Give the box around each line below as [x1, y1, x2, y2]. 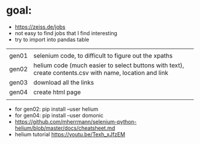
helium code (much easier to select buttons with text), [33, 61, 185, 69]
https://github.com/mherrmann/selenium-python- [14, 118, 137, 125]
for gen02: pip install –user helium [14, 105, 99, 112]
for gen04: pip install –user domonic [14, 111, 104, 119]
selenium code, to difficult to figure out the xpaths [33, 51, 173, 60]
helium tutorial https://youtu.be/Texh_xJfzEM [14, 130, 126, 137]
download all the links [33, 78, 94, 86]
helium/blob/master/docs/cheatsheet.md [14, 124, 115, 132]
